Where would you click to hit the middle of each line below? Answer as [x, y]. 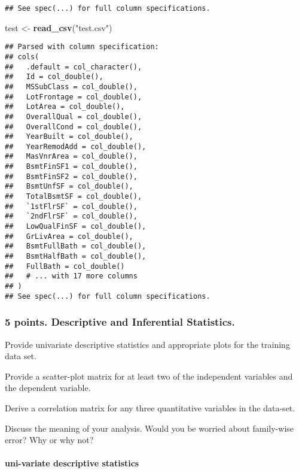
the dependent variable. [48, 388]
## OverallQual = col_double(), [74, 116]
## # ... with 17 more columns [71, 276]
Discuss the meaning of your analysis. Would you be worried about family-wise [149, 428]
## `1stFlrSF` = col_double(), [71, 206]
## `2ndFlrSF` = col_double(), [71, 216]
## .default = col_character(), [74, 67]
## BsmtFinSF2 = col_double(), [71, 176]
